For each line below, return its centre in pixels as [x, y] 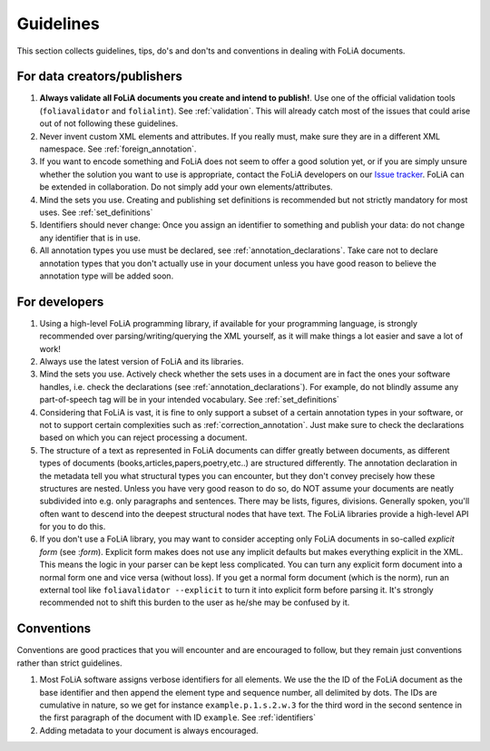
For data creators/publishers [100, 77]
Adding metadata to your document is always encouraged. [149, 730]
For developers [60, 302]
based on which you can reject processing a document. [143, 438]
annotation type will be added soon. [107, 276]
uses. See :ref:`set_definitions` [96, 212]
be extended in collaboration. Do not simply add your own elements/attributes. [186, 187]
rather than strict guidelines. [69, 663]
